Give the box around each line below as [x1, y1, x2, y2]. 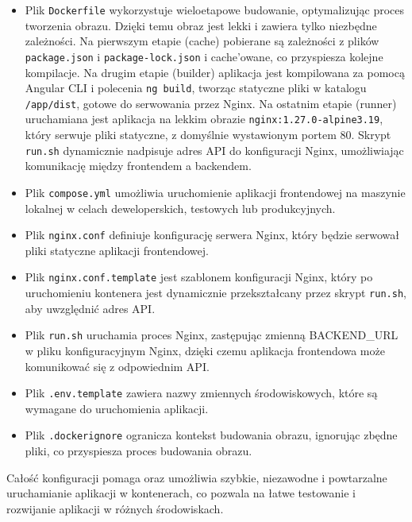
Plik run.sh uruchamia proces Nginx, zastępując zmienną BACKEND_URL [25, 327, 399, 343]
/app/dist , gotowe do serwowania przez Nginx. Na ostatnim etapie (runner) [25, 95, 397, 111]
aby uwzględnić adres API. [25, 300, 156, 316]
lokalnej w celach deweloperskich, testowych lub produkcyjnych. [25, 199, 336, 216]
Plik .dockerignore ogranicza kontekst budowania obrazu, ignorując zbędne [25, 427, 398, 443]
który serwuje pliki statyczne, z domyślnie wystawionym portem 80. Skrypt [25, 126, 391, 143]
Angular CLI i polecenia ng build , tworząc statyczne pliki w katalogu [25, 79, 367, 96]
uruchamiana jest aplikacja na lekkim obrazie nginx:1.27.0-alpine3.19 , [25, 110, 383, 127]
